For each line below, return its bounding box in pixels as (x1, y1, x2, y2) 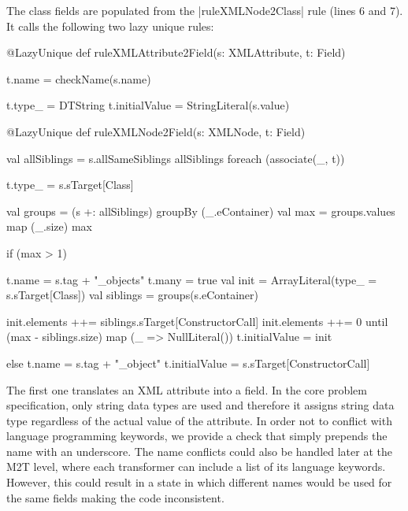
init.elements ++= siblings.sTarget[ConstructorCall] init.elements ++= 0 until (6, 313, 388, 329)
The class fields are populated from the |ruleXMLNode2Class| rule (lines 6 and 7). (6, 2, 403, 18)
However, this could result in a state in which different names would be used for (6, 474, 392, 491)
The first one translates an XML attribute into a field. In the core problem (6, 381, 367, 398)
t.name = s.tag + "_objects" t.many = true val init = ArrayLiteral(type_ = (6, 271, 377, 287)
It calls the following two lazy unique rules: (6, 17, 214, 34)
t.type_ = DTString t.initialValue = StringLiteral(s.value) (6, 97, 290, 113)
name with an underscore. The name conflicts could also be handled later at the (6, 442, 392, 459)
